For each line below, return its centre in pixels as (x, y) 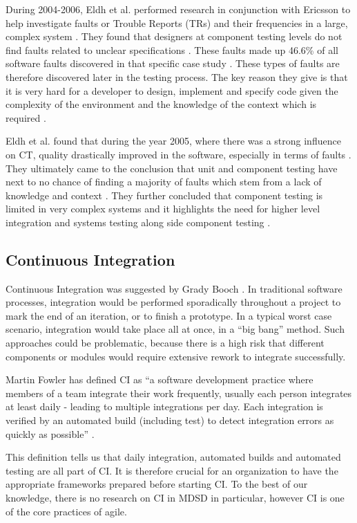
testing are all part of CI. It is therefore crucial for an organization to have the (172, 470)
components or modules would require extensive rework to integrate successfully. (176, 356)
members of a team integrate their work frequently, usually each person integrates (179, 393)
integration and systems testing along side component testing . (138, 222)
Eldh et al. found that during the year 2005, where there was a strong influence (173, 141)
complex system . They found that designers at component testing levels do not (174, 36)
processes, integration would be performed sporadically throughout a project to (173, 302)
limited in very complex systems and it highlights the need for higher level (163, 209)
